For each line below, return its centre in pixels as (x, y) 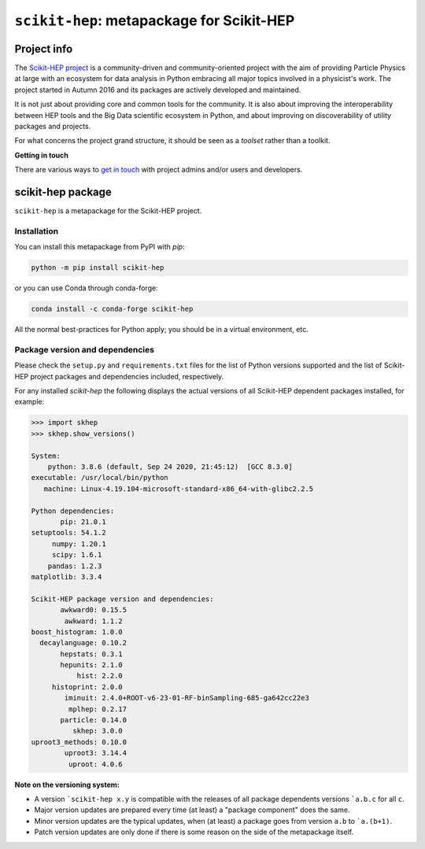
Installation (37, 231)
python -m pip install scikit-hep (98, 268)
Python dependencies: (73, 511)
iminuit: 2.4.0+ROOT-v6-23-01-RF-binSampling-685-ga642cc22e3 (187, 698)
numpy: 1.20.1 (79, 544)
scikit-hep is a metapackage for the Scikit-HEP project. (108, 211)
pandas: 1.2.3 (75, 566)
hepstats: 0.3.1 (92, 654)
